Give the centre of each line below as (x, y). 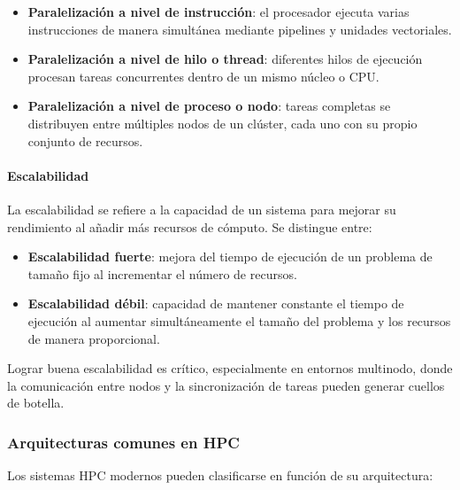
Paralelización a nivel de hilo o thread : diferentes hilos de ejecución (225, 59)
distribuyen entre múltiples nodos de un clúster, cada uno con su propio (222, 123)
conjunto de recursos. (85, 140)
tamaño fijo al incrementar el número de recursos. (162, 273)
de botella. (36, 403)
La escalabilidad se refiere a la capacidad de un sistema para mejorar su (202, 209)
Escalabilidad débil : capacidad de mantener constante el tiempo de (216, 303)
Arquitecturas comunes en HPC (123, 442)
